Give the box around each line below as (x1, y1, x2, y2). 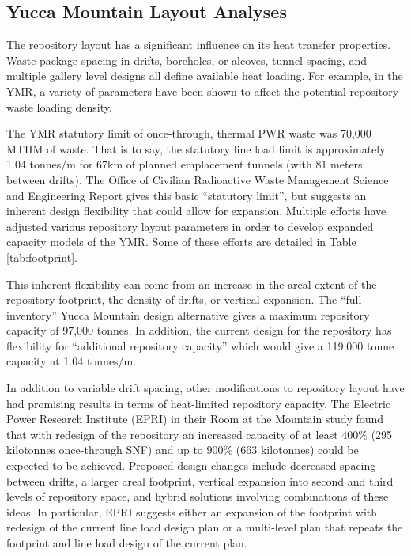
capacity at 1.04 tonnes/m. (6, 353, 137, 369)
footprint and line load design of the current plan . (6, 535, 247, 551)
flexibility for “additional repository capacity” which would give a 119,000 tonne (6, 337, 394, 354)
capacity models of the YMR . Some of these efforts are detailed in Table (6, 233, 356, 250)
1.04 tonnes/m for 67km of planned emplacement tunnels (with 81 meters (6, 156, 363, 172)
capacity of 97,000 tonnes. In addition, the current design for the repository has (6, 322, 392, 339)
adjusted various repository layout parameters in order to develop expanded (6, 217, 374, 234)
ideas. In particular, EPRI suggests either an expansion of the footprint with (6, 503, 377, 520)
